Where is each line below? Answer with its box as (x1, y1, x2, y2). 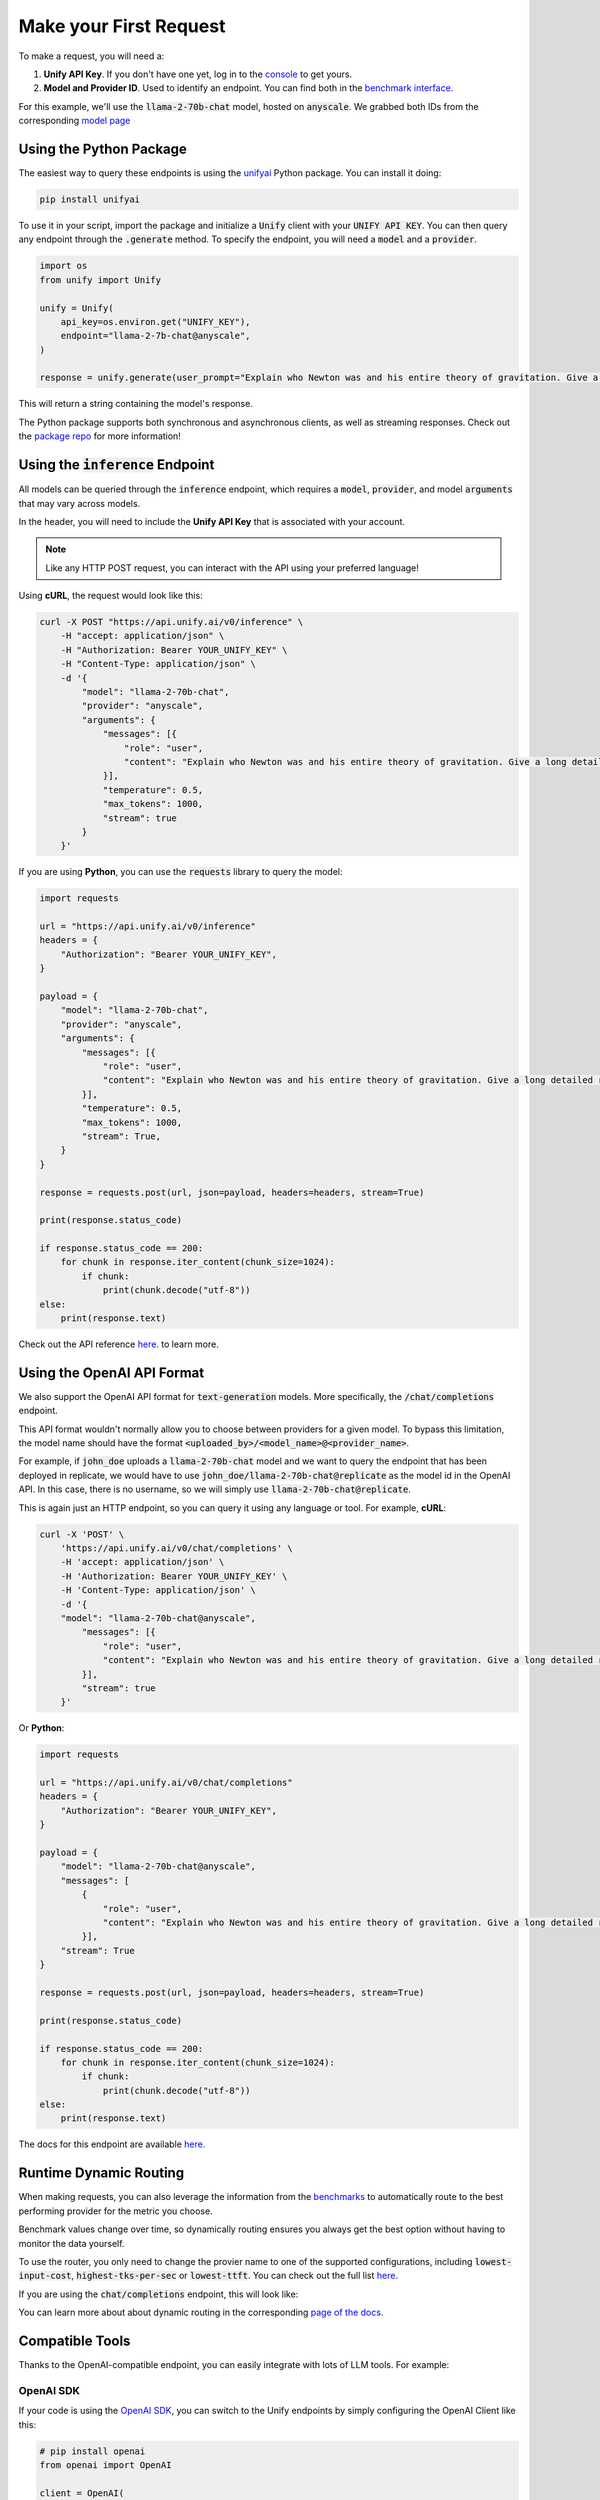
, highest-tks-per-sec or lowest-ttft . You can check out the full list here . (71, 2270, 399, 2282)
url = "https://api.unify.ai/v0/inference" (39, 921, 257, 932)
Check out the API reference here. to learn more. (18, 1338, 219, 1350)
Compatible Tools (18, 2332, 131, 2349)
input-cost (18, 2270, 72, 2282)
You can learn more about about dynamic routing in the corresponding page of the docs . (18, 2306, 384, 2319)
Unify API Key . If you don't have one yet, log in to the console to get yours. (43, 68, 353, 80)
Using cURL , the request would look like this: (18, 590, 204, 602)
